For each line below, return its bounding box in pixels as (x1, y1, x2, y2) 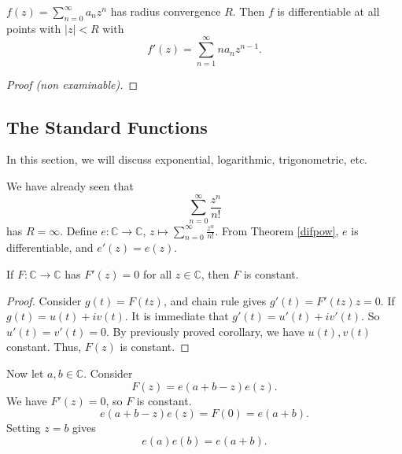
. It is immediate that (124, 308, 229, 324)
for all (142, 266, 172, 282)
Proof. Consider (6, 292, 82, 308)
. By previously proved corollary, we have (105, 323, 304, 339)
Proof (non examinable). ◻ (6, 76, 138, 92)
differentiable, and (6, 239, 94, 256)
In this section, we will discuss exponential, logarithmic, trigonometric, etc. (6, 151, 367, 168)
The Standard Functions (6, 114, 208, 138)
